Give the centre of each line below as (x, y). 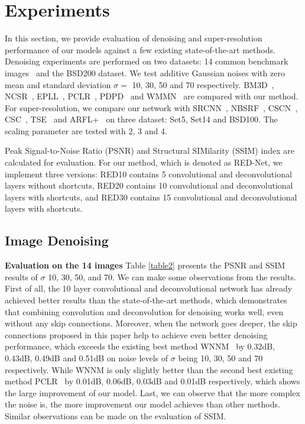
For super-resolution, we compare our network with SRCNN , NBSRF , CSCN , (151, 107)
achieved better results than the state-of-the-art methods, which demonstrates (146, 300)
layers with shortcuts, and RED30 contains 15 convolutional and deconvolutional (151, 197)
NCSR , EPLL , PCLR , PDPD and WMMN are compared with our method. (152, 96)
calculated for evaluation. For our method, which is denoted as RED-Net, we (144, 162)
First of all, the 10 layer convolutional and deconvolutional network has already (149, 288)
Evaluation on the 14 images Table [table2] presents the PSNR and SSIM (145, 265)
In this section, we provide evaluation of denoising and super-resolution (134, 38)
